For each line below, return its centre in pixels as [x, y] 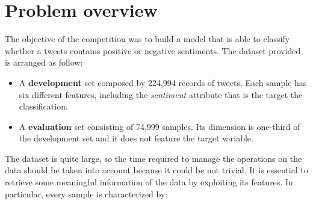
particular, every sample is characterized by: [86, 193]
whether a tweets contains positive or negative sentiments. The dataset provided [153, 50]
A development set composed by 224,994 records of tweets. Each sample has [163, 82]
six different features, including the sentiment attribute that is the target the [161, 94]
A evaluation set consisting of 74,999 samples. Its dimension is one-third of [160, 126]
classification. [43, 106]
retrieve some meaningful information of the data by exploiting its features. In [149, 182]
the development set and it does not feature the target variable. [136, 138]
